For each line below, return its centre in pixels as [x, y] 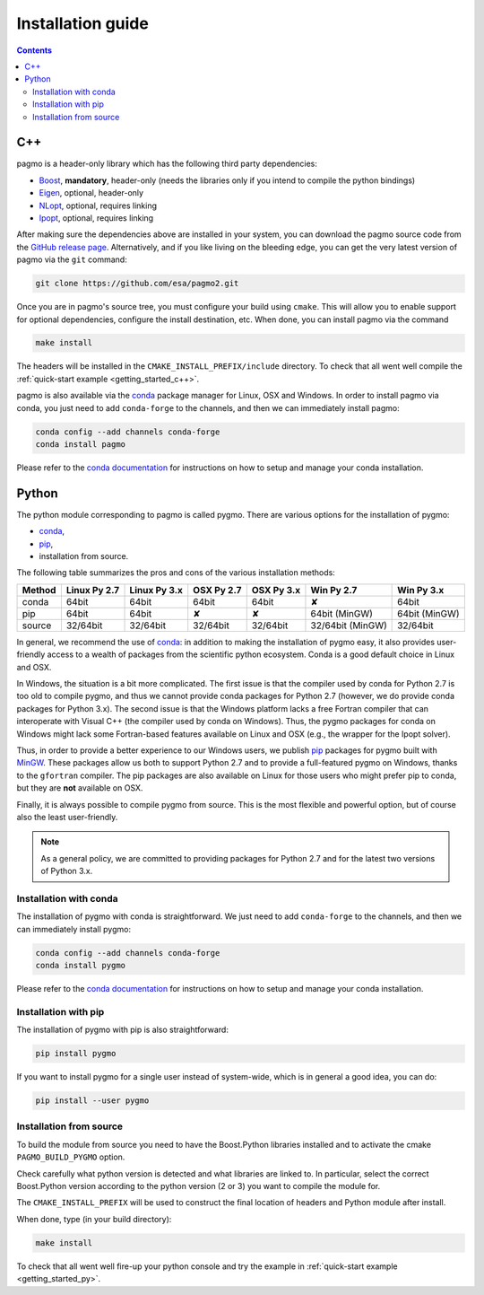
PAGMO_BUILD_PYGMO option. [71, 1157]
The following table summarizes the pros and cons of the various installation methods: [176, 573]
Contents [35, 50]
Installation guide [83, 23]
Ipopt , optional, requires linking [96, 218]
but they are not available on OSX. [80, 788]
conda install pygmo [80, 966]
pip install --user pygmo [92, 1101]
